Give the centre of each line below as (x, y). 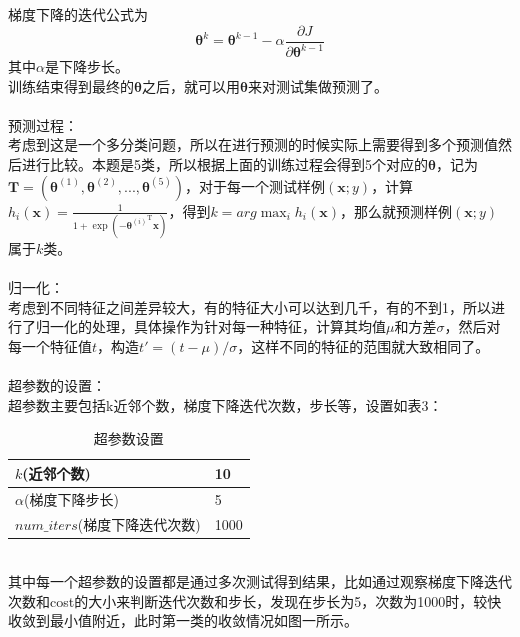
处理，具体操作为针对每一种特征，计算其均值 (238, 326)
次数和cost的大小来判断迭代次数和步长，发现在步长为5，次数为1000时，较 (248, 600)
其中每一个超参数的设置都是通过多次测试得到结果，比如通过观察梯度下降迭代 (260, 581)
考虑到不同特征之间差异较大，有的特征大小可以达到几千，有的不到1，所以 (249, 306)
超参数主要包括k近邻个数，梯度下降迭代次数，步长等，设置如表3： (225, 404)
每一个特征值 (50, 345)
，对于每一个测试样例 (255, 185)
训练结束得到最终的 (71, 85)
